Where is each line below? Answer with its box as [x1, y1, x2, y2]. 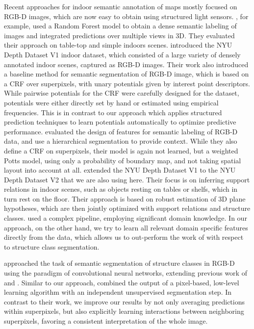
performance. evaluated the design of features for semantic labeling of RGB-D [4, 126, 238, 136]
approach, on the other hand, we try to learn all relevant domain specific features [4, 222, 248, 232]
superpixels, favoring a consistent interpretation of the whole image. [4, 316, 208, 326]
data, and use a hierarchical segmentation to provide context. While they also [4, 136, 237, 146]
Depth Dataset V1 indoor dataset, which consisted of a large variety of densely [4, 49, 241, 59]
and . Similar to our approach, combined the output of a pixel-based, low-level [4, 277, 239, 287]
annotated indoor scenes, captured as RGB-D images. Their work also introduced [4, 59, 249, 69]
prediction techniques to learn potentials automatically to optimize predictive [4, 117, 236, 127]
